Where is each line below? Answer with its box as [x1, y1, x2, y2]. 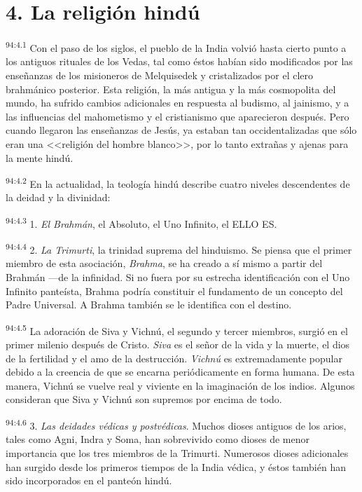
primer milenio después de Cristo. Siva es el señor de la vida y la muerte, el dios [6, 337, 350, 352]
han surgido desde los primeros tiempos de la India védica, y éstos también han [6, 459, 346, 474]
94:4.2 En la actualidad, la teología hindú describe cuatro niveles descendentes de [6, 175, 350, 191]
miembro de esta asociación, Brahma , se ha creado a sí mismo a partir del [6, 256, 323, 271]
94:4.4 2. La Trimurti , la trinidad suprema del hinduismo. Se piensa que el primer [6, 240, 352, 257]
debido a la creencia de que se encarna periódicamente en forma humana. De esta [6, 364, 355, 379]
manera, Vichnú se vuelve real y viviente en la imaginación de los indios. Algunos [6, 378, 355, 392]
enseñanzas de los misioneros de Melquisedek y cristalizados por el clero [6, 67, 313, 82]
